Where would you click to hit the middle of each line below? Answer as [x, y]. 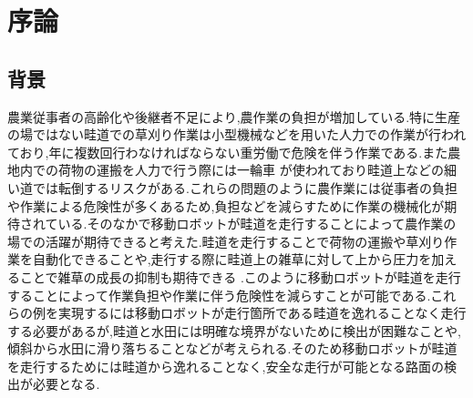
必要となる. [66, 384]
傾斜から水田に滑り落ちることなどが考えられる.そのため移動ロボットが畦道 [232, 348]
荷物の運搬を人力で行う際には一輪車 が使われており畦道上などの [251, 170]
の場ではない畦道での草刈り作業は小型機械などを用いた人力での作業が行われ [237, 134]
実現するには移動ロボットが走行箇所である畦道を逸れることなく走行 [262, 313]
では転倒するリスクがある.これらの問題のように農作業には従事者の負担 [245, 187]
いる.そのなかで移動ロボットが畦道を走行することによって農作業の [257, 224]
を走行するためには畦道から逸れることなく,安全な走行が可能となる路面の [226, 366]
